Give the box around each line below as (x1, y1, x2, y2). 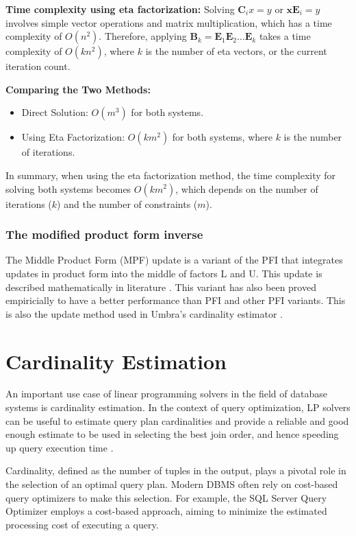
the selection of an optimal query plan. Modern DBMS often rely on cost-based (5, 477, 338, 491)
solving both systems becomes (5, 181, 131, 196)
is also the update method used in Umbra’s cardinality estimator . (5, 306, 283, 321)
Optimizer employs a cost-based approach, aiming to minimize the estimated (5, 504, 327, 518)
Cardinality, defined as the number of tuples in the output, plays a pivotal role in (5, 463, 346, 478)
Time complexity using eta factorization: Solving (5, 2, 235, 16)
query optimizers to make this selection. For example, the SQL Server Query (5, 490, 327, 504)
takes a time (259, 29, 311, 43)
